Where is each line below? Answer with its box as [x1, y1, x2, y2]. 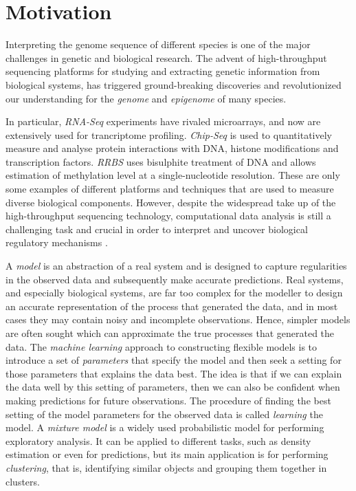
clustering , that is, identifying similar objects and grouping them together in [5, 460, 327, 474]
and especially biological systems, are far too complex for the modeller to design [5, 285, 343, 300]
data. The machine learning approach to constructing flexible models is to [5, 339, 318, 353]
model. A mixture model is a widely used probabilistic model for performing [5, 420, 324, 435]
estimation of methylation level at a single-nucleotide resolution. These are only [5, 168, 340, 182]
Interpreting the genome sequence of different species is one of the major [5, 37, 311, 52]
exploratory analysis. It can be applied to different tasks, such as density [5, 433, 311, 448]
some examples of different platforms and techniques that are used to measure [5, 182, 334, 196]
